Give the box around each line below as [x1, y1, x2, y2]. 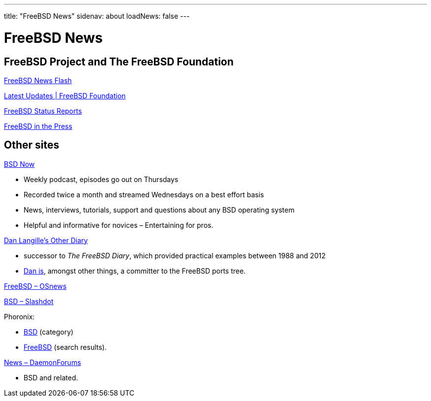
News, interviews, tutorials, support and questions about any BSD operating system [24, 205, 295, 214]
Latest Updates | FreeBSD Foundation [4, 91, 126, 100]
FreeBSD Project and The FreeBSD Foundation [4, 55, 234, 68]
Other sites [4, 139, 60, 152]
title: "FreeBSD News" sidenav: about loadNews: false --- [4, 12, 190, 20]
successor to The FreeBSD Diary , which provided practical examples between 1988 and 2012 [24, 251, 326, 260]
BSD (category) [24, 327, 74, 336]
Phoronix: [4, 312, 35, 321]
